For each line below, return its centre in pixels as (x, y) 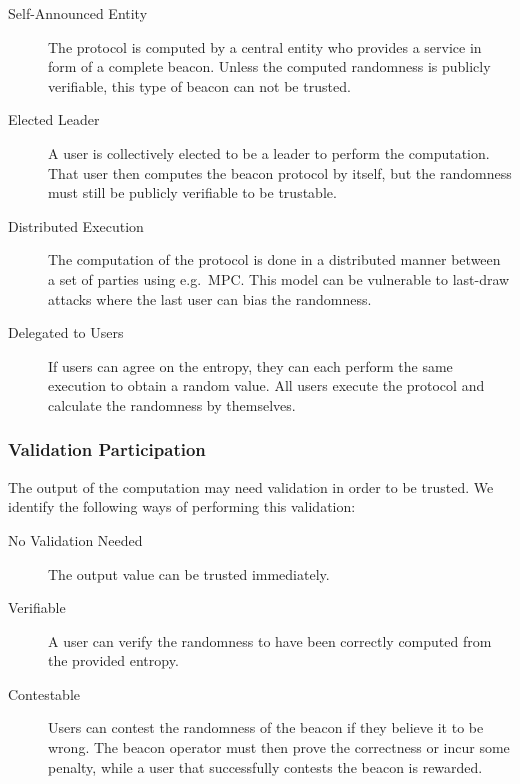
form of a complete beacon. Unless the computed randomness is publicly (269, 66)
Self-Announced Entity (78, 13)
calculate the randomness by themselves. (172, 404)
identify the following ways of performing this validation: (182, 506)
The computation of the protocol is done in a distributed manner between (274, 259)
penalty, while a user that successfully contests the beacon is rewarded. (265, 766)
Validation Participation (107, 449)
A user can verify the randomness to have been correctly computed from (270, 640)
